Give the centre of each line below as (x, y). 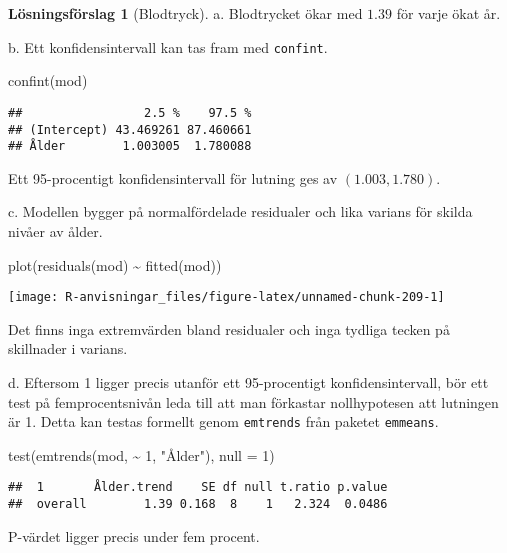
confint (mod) (48, 80)
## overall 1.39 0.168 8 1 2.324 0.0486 (198, 504)
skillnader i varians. (68, 348)
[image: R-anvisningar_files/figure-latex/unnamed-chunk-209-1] (226, 297)
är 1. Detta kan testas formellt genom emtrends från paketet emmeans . (223, 421)
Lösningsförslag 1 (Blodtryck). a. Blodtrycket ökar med (185, 13)
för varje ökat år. (448, 13)
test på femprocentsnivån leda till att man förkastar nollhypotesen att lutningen (253, 401)
